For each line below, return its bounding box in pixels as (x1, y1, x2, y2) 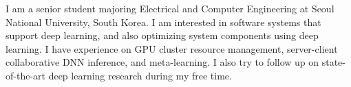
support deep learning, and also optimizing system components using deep (6, 28, 319, 42)
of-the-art (6, 68, 45, 82)
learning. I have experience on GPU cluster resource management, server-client (6, 41, 338, 55)
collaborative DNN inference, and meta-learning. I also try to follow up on (6, 55, 319, 69)
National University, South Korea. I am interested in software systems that (6, 14, 321, 29)
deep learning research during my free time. (48, 68, 232, 82)
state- (321, 55, 346, 69)
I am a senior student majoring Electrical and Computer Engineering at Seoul (6, 1, 334, 15)
